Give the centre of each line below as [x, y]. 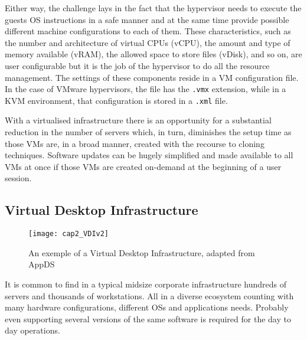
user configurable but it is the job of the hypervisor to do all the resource [137, 65]
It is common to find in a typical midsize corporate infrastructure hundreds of [146, 284]
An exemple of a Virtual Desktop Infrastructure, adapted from [142, 252]
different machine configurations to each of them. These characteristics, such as [148, 31]
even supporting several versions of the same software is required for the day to [148, 318]
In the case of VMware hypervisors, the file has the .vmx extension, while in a [146, 89]
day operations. [32, 330]
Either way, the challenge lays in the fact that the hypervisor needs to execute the [153, 8]
